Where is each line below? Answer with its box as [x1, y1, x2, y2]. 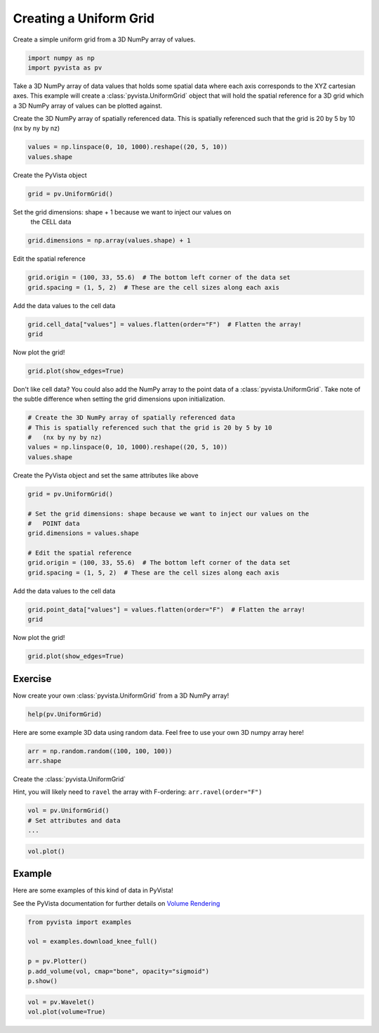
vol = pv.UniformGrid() [27, 807, 110, 815]
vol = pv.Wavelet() [27, 998, 95, 1006]
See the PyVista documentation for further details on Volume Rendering [13, 899, 220, 907]
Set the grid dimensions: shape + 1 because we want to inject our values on [13, 207, 232, 216]
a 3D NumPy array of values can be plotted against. [13, 101, 163, 110]
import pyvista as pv [27, 63, 102, 72]
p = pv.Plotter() [27, 957, 88, 965]
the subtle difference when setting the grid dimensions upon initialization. [13, 394, 226, 404]
